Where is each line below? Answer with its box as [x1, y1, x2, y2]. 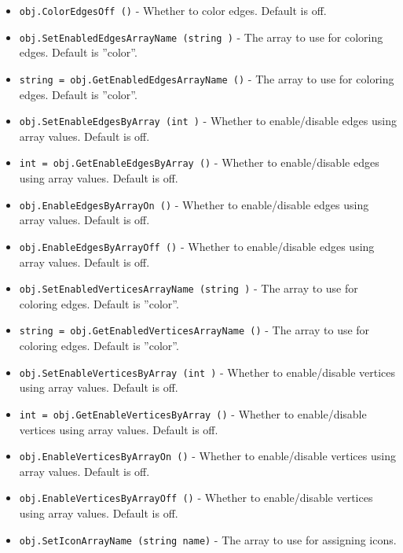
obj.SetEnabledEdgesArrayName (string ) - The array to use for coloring [19, 28, 383, 45]
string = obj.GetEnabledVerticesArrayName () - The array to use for [19, 322, 370, 338]
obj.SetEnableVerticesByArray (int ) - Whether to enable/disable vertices [19, 363, 396, 380]
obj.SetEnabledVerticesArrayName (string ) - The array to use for [19, 280, 358, 297]
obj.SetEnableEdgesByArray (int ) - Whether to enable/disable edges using [19, 112, 397, 129]
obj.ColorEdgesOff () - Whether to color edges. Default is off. [19, 2, 327, 18]
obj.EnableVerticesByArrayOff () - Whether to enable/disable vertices [19, 489, 373, 506]
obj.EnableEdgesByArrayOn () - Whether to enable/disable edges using [19, 196, 369, 212]
